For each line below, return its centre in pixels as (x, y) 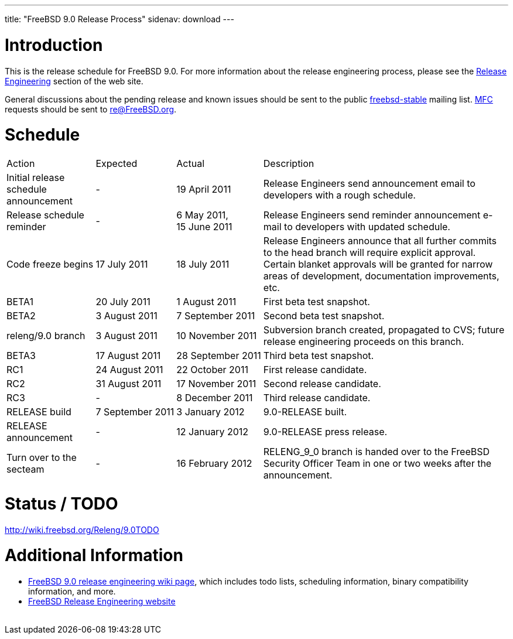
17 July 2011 (122, 264)
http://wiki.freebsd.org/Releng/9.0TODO (82, 529)
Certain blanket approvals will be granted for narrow (378, 264)
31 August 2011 (129, 384)
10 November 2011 (217, 336)
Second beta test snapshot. (324, 316)
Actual (191, 163)
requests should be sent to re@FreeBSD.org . (91, 109)
